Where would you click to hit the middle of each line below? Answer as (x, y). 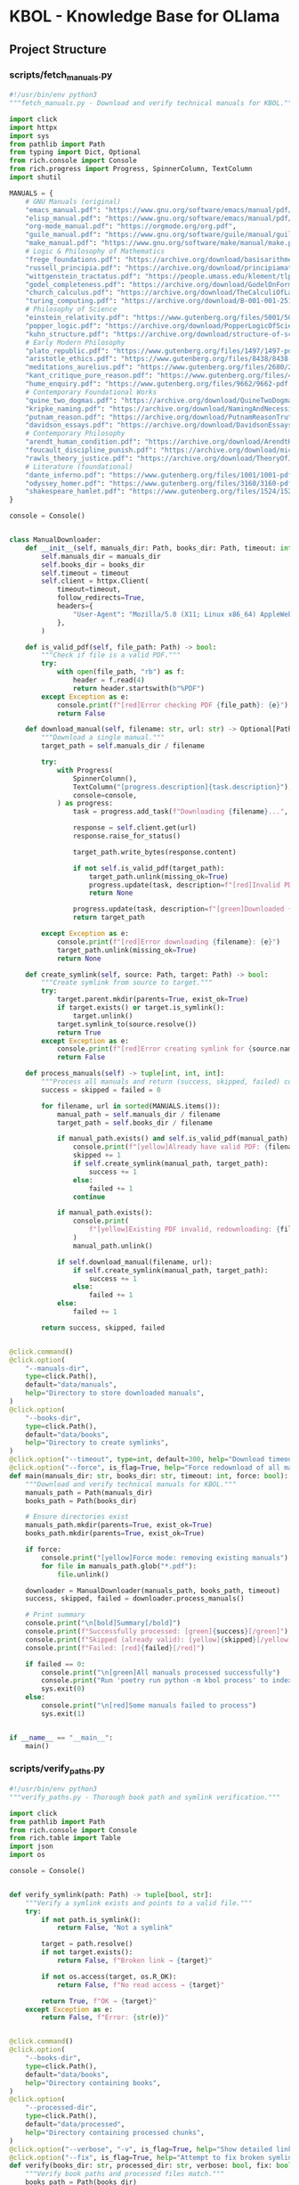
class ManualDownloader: (55, 540)
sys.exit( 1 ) (64, 1714)
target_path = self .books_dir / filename (135, 1123)
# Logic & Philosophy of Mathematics (95, 251)
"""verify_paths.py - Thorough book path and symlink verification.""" (145, 1797)
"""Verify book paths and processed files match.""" (125, 2174)
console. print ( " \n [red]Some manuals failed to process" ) (149, 1706)
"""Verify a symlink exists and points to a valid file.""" (139, 1903)
